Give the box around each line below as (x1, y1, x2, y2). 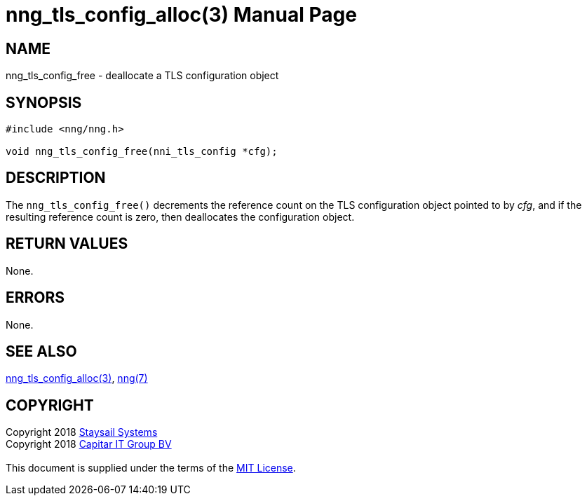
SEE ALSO (6, 342, 77, 360)
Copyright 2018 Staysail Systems (6, 426, 158, 439)
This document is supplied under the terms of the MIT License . (6, 462, 296, 474)
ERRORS (6, 289, 65, 307)
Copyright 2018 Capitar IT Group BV (6, 438, 172, 451)
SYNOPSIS (6, 93, 82, 111)
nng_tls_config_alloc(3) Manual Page (6, 3, 357, 27)
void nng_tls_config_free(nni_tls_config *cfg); (6, 146, 278, 158)
